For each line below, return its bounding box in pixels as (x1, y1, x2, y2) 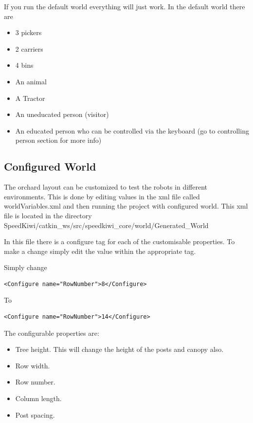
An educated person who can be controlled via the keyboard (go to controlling (15, 125, 249, 135)
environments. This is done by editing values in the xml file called (4, 191, 200, 201)
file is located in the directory (4, 210, 92, 220)
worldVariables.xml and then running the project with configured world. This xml (4, 201, 248, 211)
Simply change (4, 262, 47, 272)
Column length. (15, 393, 62, 404)
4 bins (15, 60, 34, 70)
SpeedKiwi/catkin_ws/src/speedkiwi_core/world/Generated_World (4, 220, 209, 230)
